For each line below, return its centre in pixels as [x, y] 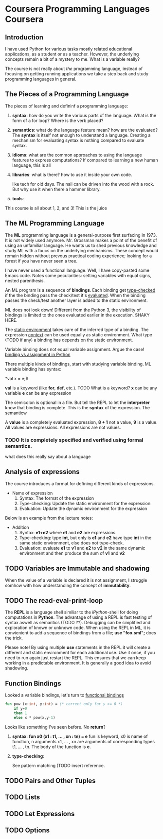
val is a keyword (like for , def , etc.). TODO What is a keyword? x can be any [81, 388]
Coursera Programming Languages [77, 9]
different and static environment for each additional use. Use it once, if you [80, 653]
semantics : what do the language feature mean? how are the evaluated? [85, 130]
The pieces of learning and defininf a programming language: [67, 106]
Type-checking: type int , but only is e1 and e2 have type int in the [85, 538]
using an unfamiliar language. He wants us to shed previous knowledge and [81, 245]
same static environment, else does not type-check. [72, 542]
